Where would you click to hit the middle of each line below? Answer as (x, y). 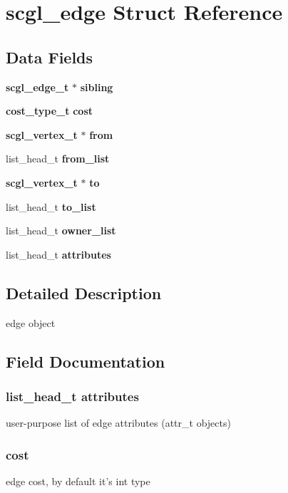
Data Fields (50, 57)
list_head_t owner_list (61, 230)
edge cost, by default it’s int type (78, 481)
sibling (97, 87)
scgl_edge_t (37, 87)
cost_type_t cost (49, 111)
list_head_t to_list (51, 206)
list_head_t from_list (58, 159)
